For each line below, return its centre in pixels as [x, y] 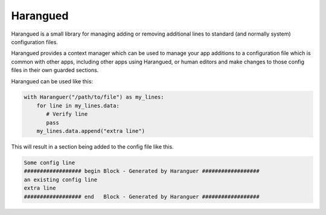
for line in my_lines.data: [78, 105]
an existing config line [61, 179]
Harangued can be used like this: [52, 81]
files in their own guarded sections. [55, 70]
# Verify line [67, 114]
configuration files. [35, 42]
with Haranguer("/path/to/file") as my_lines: [94, 97]
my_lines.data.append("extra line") [91, 131]
